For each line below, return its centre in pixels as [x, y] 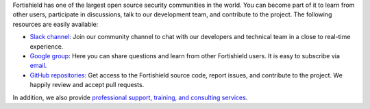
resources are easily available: [56, 24]
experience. [47, 46]
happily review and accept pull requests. [87, 85]
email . [38, 66]
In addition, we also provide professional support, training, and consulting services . [130, 97]
